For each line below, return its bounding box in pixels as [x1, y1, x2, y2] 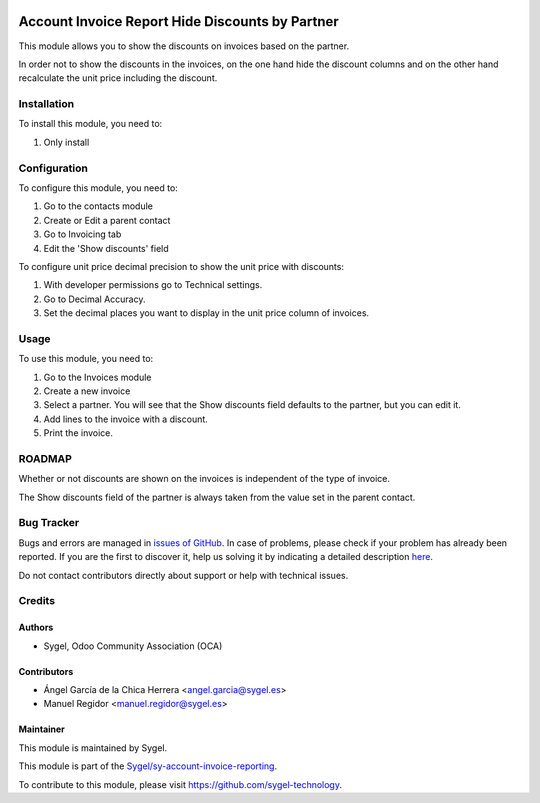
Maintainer [18, 723, 65, 735]
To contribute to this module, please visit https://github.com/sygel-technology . [18, 778, 342, 790]
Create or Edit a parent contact [43, 214, 171, 226]
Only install [43, 136, 90, 148]
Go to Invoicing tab [43, 228, 122, 240]
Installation [18, 97, 75, 111]
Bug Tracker [18, 516, 80, 530]
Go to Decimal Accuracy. [43, 293, 146, 305]
